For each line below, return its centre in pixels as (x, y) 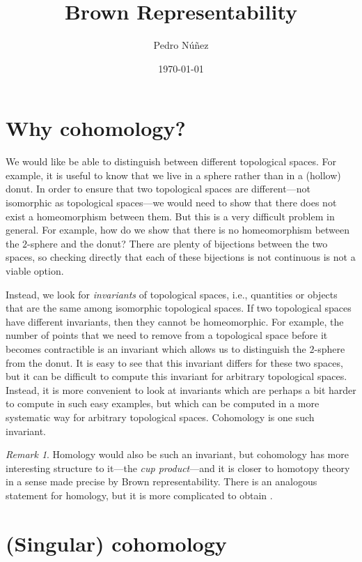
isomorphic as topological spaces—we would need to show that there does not (171, 203)
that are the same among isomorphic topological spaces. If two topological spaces (179, 308)
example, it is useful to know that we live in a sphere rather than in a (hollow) (173, 175)
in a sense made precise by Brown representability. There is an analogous (162, 481)
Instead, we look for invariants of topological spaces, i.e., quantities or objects (172, 294)
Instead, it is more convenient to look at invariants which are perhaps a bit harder (181, 389)
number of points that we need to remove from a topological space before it (167, 335)
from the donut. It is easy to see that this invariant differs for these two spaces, (174, 362)
